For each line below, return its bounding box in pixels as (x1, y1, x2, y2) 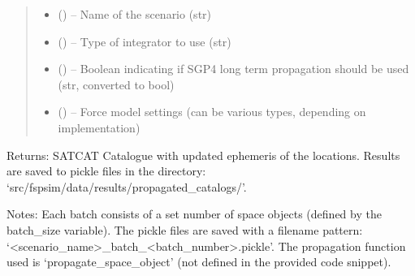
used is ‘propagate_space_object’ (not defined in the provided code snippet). (6, 253, 391, 270)
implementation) (58, 119, 140, 136)
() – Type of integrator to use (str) (58, 32, 231, 50)
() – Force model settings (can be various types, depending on (58, 103, 366, 120)
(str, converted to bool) (58, 75, 175, 93)
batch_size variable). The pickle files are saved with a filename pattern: (6, 221, 363, 238)
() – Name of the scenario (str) (58, 6, 212, 22)
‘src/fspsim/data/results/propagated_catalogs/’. (6, 178, 247, 195)
